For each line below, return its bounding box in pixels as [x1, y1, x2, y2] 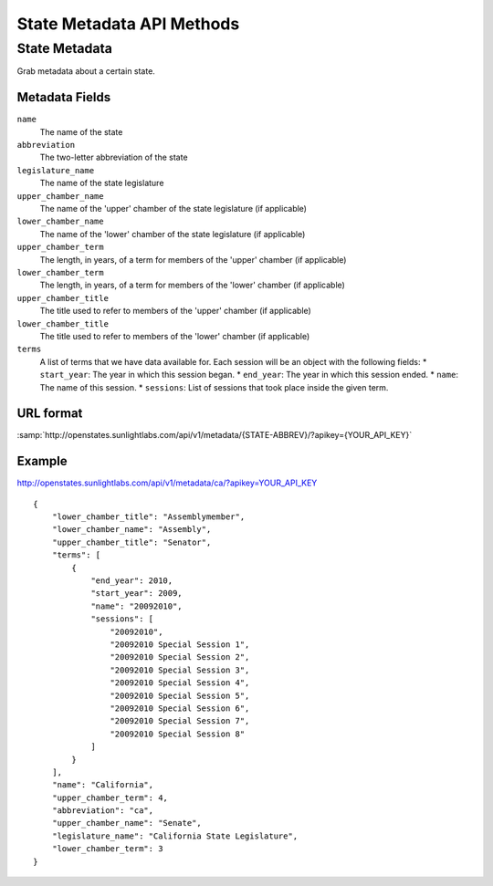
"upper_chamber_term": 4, [51, 792, 169, 803]
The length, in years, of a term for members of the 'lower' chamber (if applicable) [39, 279, 346, 291]
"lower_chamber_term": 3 [51, 844, 163, 854]
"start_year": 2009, [90, 589, 183, 599]
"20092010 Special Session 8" [110, 728, 246, 739]
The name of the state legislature [39, 178, 164, 189]
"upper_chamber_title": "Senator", [51, 537, 212, 547]
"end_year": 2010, [90, 576, 173, 586]
